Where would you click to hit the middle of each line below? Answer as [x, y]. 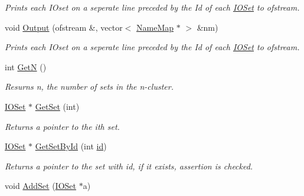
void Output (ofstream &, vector [64, 27]
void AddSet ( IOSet [40, 186]
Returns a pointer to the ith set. [62, 126]
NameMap [155, 27]
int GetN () [26, 66]
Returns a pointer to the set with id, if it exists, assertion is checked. [129, 166]
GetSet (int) [57, 106]
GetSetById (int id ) [71, 146]
